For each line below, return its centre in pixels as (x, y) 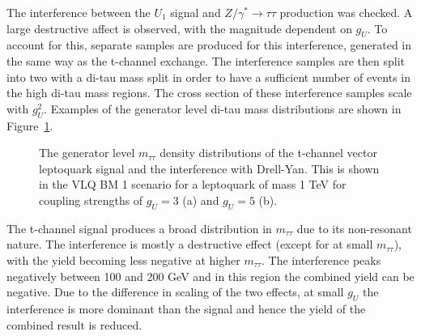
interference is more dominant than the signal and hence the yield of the (186, 308)
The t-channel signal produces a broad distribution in (139, 228)
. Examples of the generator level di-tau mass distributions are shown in (223, 108)
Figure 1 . (30, 125)
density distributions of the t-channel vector (268, 153)
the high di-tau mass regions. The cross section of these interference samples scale (209, 93)
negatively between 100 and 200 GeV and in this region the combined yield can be (210, 276)
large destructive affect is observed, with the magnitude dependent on (179, 28)
